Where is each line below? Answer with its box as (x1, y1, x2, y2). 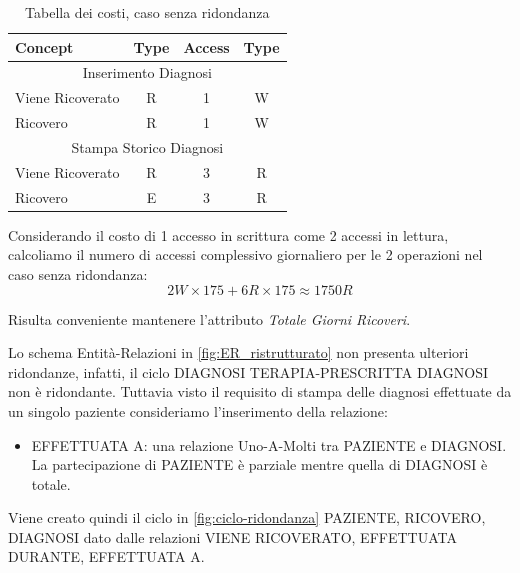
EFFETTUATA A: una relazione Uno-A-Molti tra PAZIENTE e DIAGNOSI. (31, 434, 507, 455)
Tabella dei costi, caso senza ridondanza (25, 2, 270, 22)
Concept (15, 36, 74, 57)
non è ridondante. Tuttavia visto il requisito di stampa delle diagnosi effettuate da (8, 381, 512, 402)
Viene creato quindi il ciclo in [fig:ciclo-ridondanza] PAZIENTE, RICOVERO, (8, 507, 486, 528)
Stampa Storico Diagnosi (71, 136, 224, 157)
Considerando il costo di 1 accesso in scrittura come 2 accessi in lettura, (8, 224, 449, 245)
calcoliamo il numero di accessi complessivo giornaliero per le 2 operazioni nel (8, 244, 483, 265)
